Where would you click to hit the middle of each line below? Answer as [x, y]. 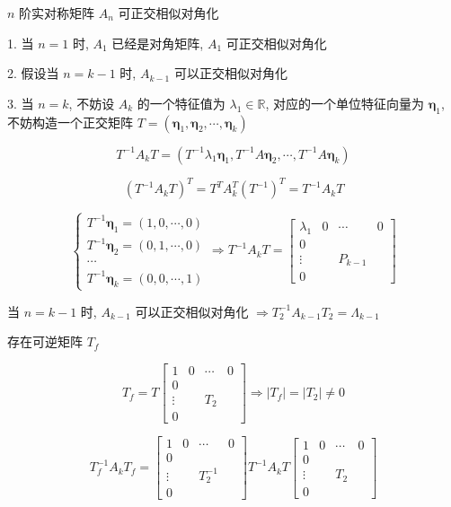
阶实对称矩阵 [57, 13]
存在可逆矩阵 [45, 341]
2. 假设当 [33, 73]
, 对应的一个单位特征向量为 [345, 103]
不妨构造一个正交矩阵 [70, 122]
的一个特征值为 [181, 103]
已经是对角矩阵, [158, 43]
